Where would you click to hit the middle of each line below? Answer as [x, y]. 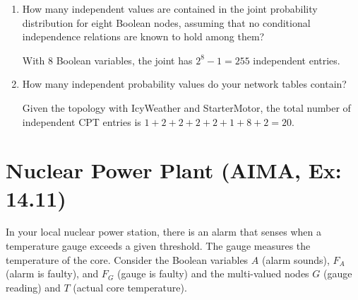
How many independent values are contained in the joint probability [170, 8]
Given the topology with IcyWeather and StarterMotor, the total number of [186, 107]
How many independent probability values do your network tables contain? [184, 84]
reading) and [33, 287]
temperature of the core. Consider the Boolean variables [127, 259]
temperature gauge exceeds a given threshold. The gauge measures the [158, 246]
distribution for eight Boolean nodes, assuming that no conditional [166, 22]
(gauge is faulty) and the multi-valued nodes [213, 273]
